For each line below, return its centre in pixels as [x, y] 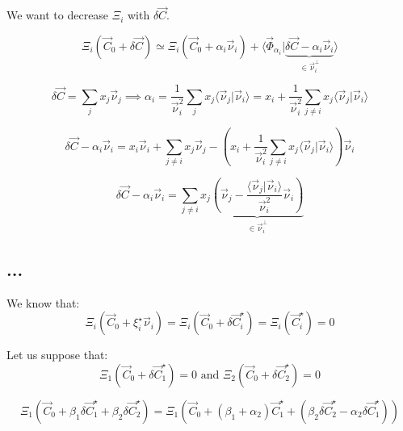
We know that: [43, 302]
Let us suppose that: [57, 355]
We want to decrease [58, 15]
